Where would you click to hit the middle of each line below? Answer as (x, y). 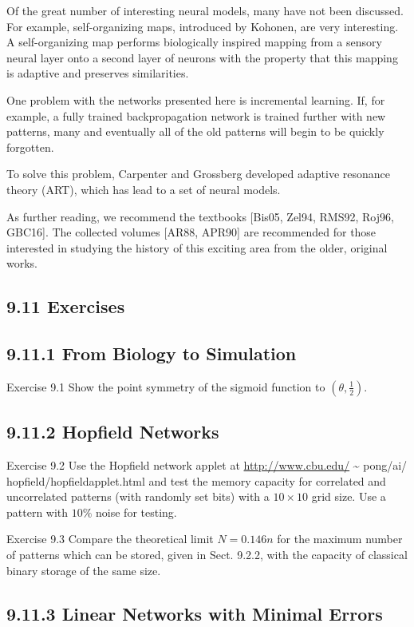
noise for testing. (136, 512)
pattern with (37, 512)
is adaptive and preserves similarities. (98, 73)
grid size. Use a (349, 496)
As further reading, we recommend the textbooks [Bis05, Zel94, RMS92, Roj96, (200, 216)
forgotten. (30, 147)
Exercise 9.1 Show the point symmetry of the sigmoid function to (166, 386)
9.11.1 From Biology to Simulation (152, 353)
